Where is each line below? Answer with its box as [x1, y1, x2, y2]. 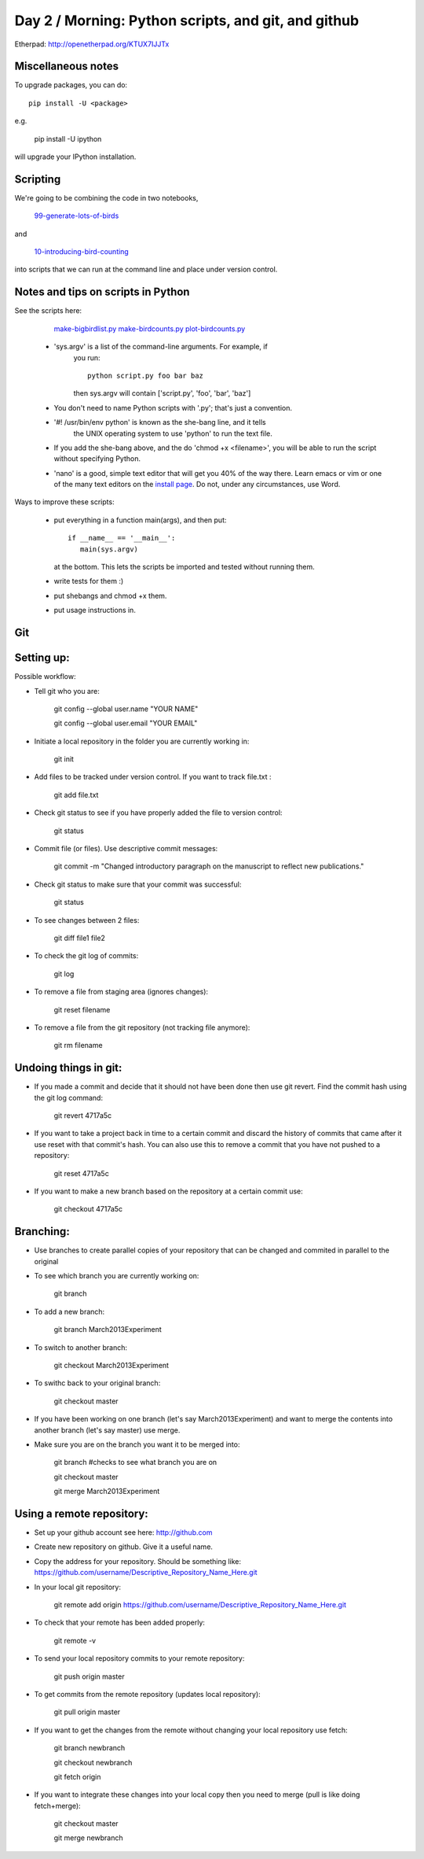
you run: [73, 352, 101, 362]
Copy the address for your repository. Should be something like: [34, 1556, 242, 1566]
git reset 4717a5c [53, 1168, 109, 1178]
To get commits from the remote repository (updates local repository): [34, 1689, 261, 1699]
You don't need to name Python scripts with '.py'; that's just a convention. [53, 403, 292, 412]
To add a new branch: [34, 1307, 105, 1316]
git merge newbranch [53, 1833, 123, 1842]
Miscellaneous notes [14, 60, 119, 73]
